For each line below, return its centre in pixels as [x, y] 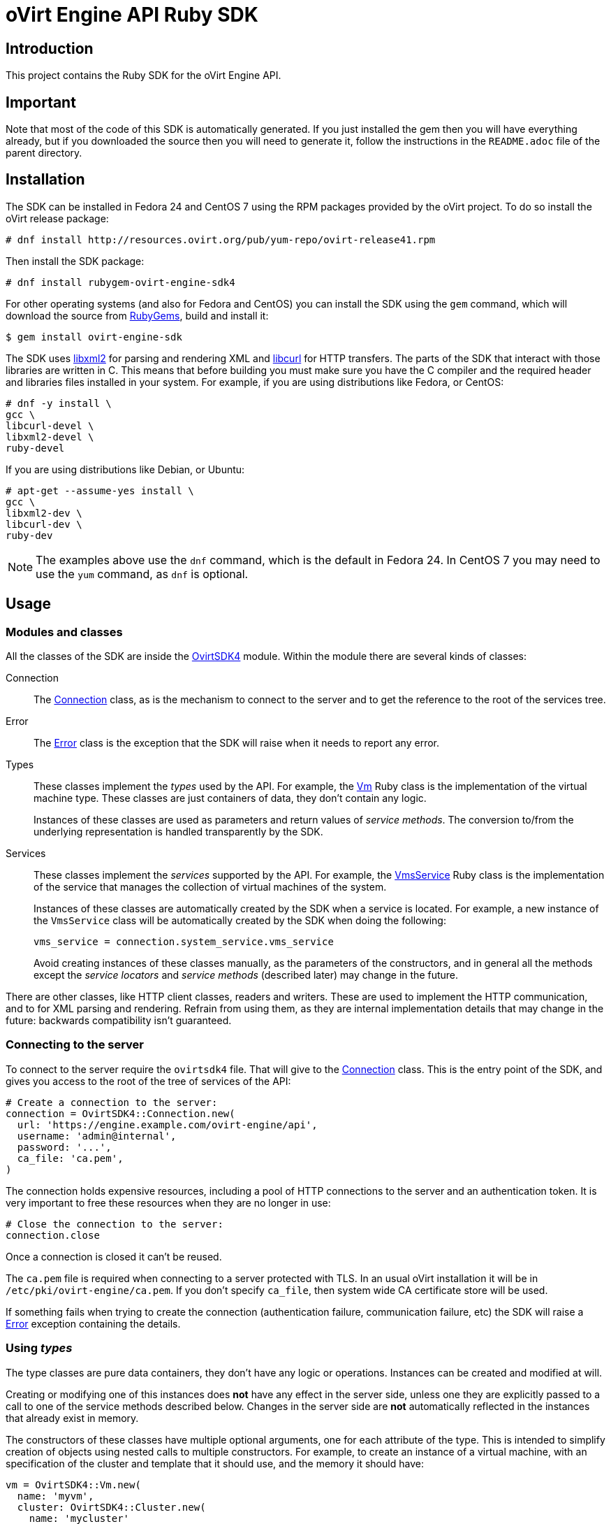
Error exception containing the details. [93, 1323]
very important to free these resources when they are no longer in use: [168, 1202]
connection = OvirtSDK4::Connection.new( [120, 1113]
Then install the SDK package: [75, 261]
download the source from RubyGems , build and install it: [137, 315]
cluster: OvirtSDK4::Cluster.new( [111, 1507]
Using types [39, 1348]
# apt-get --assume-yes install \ [100, 490]
